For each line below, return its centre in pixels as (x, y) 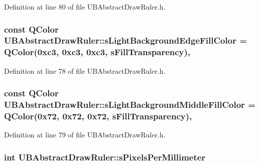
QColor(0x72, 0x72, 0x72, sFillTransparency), (98, 116)
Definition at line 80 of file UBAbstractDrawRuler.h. (85, 7)
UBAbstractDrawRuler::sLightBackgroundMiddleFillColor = (130, 105)
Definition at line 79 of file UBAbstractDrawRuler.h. (85, 135)
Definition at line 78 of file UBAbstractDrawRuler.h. (85, 70)
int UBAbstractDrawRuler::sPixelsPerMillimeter (105, 157)
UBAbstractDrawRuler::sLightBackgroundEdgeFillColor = (125, 40)
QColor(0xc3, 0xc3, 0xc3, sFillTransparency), (97, 52)
